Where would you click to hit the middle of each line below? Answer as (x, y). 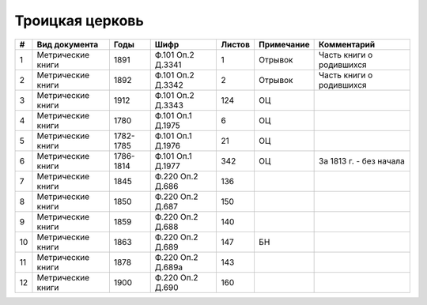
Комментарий (347, 44)
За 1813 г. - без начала (362, 160)
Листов (236, 44)
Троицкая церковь (79, 21)
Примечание (284, 44)
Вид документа (68, 44)
